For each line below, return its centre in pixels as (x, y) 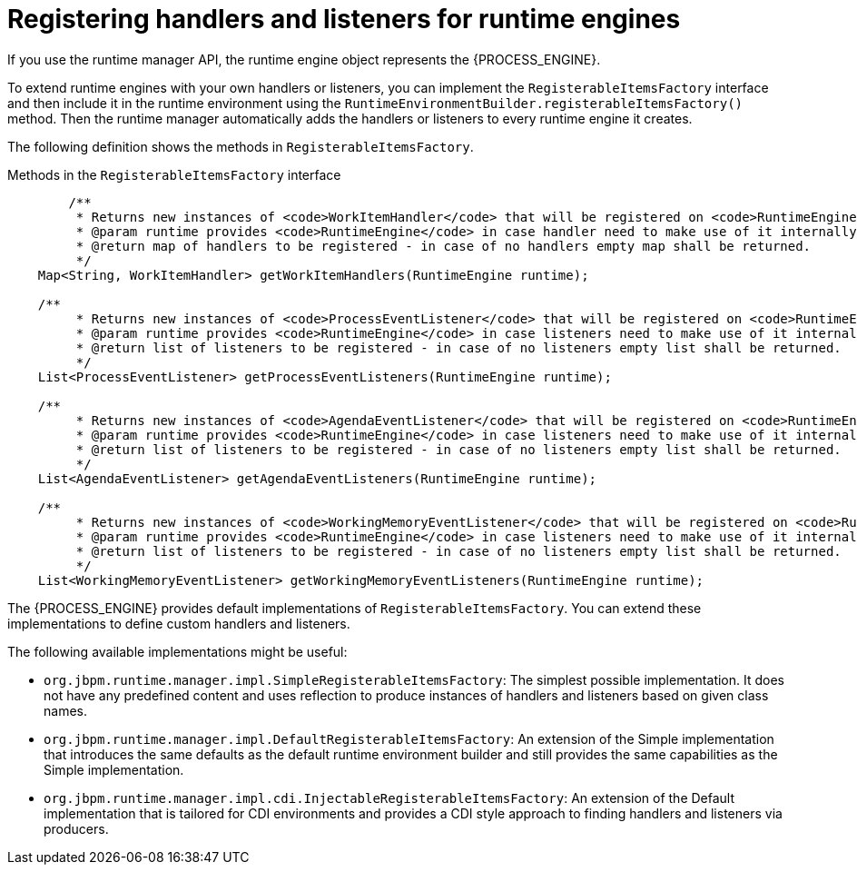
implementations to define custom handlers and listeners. (179, 623)
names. (65, 710)
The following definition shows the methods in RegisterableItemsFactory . (241, 146)
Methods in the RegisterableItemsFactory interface (174, 174)
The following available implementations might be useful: (177, 651)
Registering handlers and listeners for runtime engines (344, 19)
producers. (76, 828)
